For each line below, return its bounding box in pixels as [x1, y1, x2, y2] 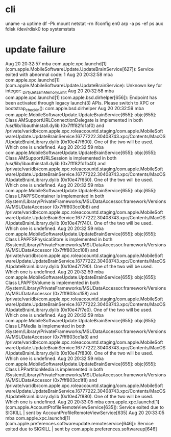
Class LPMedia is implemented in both [5, 323, 86, 329]
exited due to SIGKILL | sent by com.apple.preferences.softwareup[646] [5, 426, 157, 432]
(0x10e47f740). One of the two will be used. [60, 220, 153, 226]
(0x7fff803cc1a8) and [53, 334, 98, 340]
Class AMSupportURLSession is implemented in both [5, 155, 117, 161]
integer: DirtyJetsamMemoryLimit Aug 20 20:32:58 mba [5, 88, 114, 95]
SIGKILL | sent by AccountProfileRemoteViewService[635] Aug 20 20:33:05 [5, 409, 165, 416]
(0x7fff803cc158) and [53, 291, 99, 297]
